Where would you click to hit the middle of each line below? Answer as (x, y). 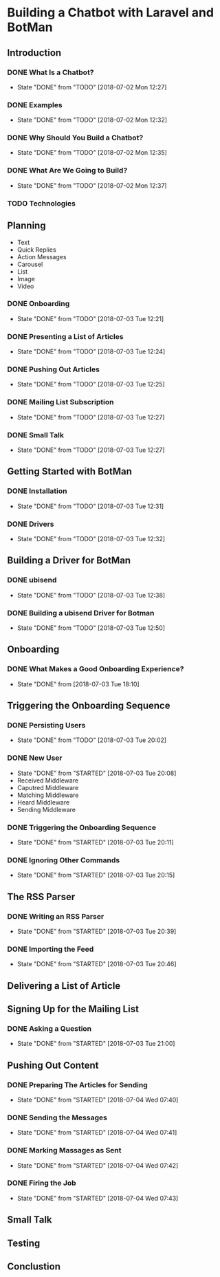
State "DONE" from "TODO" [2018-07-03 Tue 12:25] (91, 384)
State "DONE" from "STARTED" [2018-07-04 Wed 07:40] (98, 1100)
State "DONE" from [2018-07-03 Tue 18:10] (78, 684)
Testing (24, 1243)
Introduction (34, 53)
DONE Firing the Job (42, 1183)
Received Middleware (48, 780)
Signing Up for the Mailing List (73, 1009)
